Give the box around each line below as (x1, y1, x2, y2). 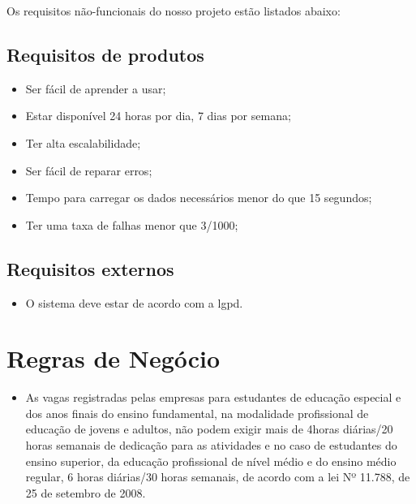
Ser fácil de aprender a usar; (25, 80, 166, 97)
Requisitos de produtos (6, 41, 204, 67)
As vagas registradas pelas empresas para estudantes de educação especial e (25, 389, 401, 406)
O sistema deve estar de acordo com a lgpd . (25, 294, 243, 311)
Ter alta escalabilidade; (25, 134, 141, 151)
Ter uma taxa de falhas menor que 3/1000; (25, 216, 238, 233)
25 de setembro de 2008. (25, 484, 146, 501)
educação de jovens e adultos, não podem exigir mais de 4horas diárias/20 (25, 420, 393, 437)
